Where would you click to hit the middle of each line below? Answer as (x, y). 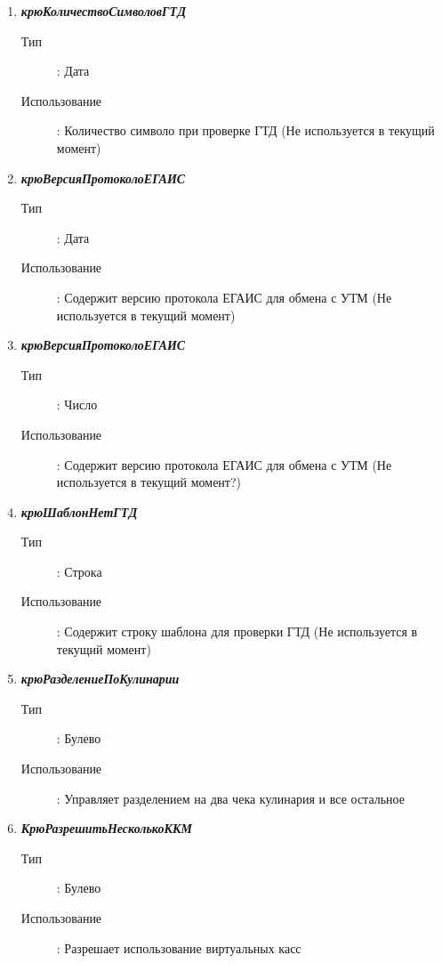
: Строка (79, 571)
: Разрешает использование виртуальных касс (179, 947)
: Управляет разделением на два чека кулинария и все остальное (230, 798)
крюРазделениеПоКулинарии (100, 679)
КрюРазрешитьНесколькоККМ (106, 828)
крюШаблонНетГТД (79, 511)
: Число (77, 405)
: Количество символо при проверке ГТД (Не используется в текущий (245, 130)
